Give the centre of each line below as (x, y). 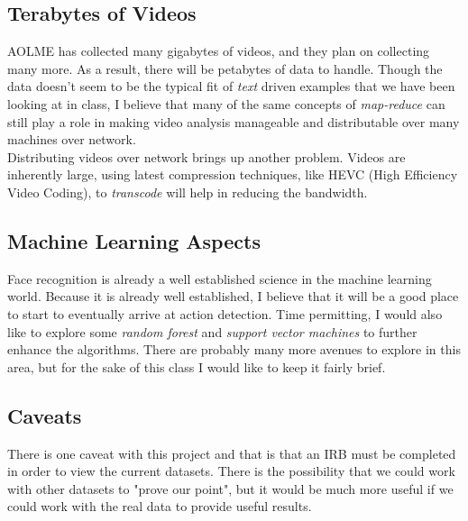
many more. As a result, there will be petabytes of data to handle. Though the (225, 68)
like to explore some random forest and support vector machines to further (212, 331)
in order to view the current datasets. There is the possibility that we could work (231, 471)
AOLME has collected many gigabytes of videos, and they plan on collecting (219, 51)
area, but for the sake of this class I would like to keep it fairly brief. (197, 366)
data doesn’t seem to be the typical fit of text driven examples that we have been (231, 86)
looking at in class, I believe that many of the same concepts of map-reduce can (226, 103)
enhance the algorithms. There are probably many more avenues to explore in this (234, 349)
